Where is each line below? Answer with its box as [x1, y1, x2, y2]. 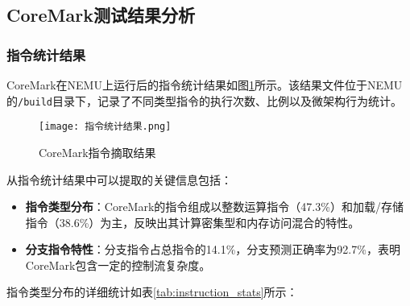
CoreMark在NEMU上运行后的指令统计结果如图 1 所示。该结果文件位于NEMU [6, 76, 403, 93]
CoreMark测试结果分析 [6, 2, 195, 27]
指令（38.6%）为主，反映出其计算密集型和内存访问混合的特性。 [25, 213, 360, 230]
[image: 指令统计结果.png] [39, 121, 172, 133]
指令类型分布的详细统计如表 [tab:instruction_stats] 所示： [6, 283, 298, 300]
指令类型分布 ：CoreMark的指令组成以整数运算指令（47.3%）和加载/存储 [25, 198, 404, 215]
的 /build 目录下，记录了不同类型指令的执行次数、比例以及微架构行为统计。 [6, 92, 402, 109]
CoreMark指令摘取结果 [39, 143, 156, 160]
